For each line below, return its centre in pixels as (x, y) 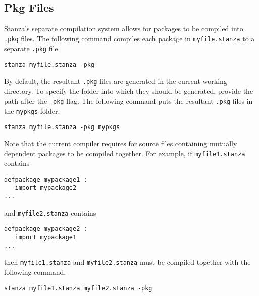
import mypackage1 (46, 238)
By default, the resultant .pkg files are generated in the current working (116, 81)
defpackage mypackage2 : (46, 229)
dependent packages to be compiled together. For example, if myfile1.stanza (125, 153)
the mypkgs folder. (32, 111)
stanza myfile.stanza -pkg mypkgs (62, 127)
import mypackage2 (46, 188)
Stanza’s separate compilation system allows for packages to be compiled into (124, 29)
